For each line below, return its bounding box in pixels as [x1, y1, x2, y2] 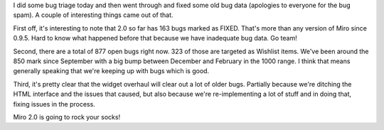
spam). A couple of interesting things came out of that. [13, 11, 174, 19]
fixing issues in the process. [13, 99, 95, 108]
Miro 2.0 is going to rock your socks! [13, 112, 121, 121]
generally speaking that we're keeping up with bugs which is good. [13, 67, 210, 75]
